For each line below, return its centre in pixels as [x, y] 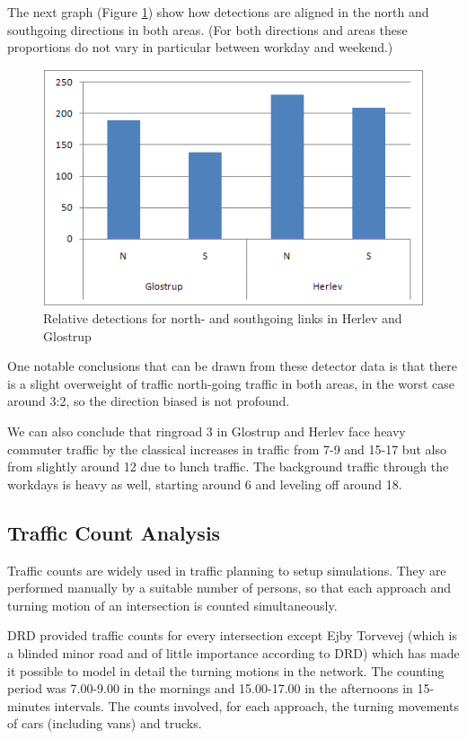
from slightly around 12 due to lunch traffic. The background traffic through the [228, 466]
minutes [29, 705]
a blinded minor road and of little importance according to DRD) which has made [233, 653]
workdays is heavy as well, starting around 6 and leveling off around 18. [205, 484]
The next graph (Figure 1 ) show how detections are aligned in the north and [218, 12]
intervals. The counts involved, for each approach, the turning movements [256, 705]
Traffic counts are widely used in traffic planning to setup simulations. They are [227, 570]
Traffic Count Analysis [114, 532]
